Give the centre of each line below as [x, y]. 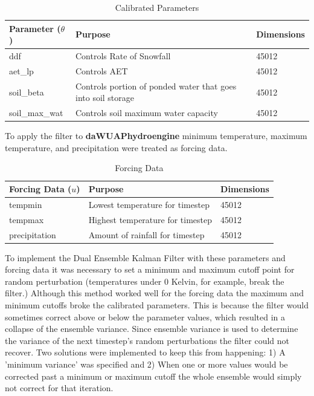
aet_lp [21, 70]
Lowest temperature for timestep [149, 204]
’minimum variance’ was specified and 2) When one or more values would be [146, 364]
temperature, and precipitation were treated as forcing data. [116, 147]
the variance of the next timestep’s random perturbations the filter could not [147, 340]
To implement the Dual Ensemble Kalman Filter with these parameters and [145, 257]
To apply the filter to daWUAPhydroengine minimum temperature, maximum [156, 136]
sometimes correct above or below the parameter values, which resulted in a [145, 316]
